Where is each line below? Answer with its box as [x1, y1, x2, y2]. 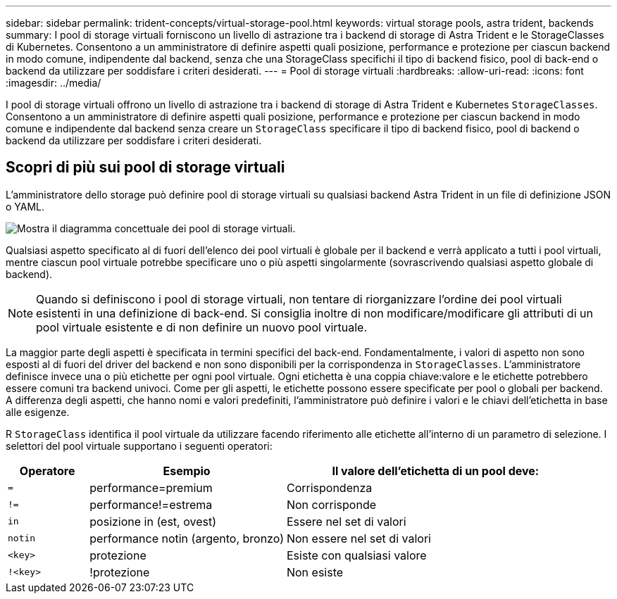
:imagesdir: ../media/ [6, 77, 101, 89]
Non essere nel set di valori [286, 531, 431, 546]
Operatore [19, 463, 75, 478]
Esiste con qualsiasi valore [286, 548, 427, 562]
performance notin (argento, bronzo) [89, 531, 284, 546]
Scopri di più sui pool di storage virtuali [6, 158, 285, 177]
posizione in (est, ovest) [89, 514, 217, 529]
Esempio [163, 463, 211, 478]
